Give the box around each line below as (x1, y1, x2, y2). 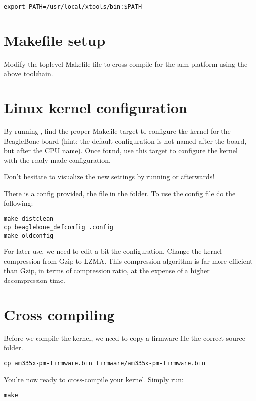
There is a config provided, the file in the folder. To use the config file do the (4, 188, 236, 199)
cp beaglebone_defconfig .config (4, 223, 113, 231)
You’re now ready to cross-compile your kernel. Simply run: (4, 374, 184, 384)
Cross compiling (4, 304, 115, 324)
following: (4, 198, 33, 208)
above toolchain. (4, 68, 53, 79)
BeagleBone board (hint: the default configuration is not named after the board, (4, 135, 247, 146)
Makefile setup (4, 30, 106, 50)
